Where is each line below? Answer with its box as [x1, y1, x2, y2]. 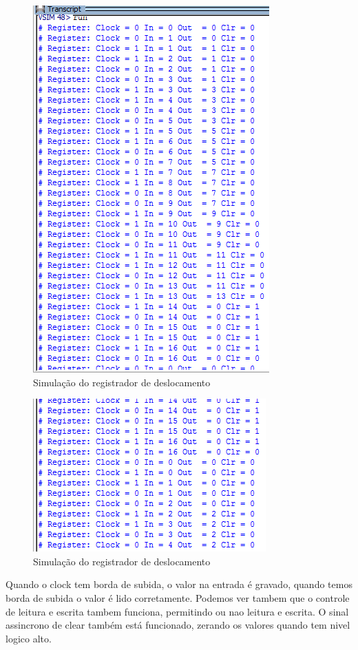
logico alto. [6, 631, 52, 645]
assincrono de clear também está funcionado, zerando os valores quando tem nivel [6, 618, 350, 632]
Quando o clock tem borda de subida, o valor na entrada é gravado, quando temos [6, 577, 352, 591]
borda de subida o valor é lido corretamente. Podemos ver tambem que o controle [6, 590, 350, 605]
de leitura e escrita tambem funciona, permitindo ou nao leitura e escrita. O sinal [6, 604, 349, 618]
